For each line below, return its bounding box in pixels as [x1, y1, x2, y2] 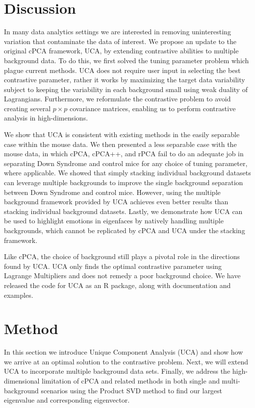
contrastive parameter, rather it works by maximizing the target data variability [4, 74, 245, 85]
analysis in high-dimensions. [4, 113, 88, 123]
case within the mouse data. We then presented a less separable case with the [4, 139, 237, 149]
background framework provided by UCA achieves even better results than [4, 196, 229, 207]
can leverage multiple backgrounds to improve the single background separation [4, 177, 243, 188]
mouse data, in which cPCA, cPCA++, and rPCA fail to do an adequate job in [4, 148, 244, 159]
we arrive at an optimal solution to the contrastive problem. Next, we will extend [4, 356, 249, 366]
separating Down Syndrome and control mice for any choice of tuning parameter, [4, 158, 248, 168]
